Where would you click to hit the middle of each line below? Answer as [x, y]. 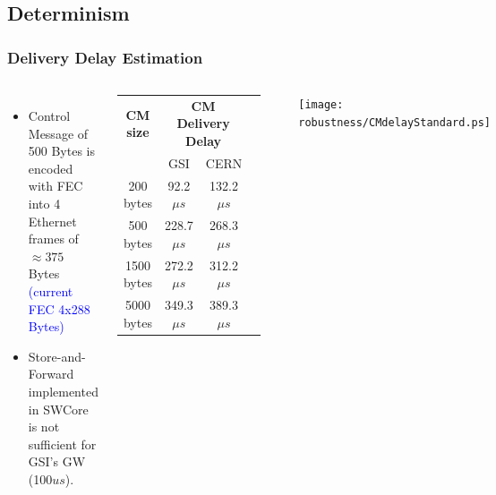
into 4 [44, 203]
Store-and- [57, 356]
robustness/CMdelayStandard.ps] [395, 122]
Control [49, 115]
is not [44, 427]
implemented [63, 391]
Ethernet [52, 221]
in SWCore [58, 409]
